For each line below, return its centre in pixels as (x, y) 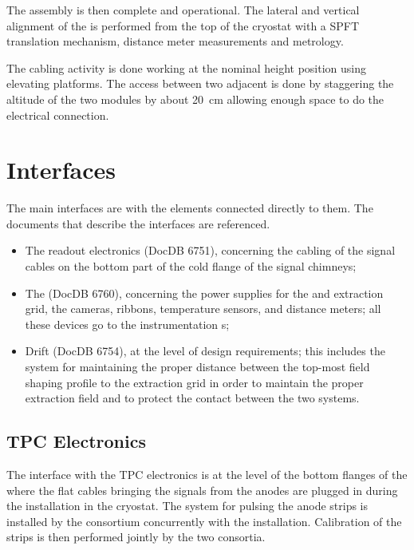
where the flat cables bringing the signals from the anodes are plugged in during (202, 490)
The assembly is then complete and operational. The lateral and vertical (183, 10)
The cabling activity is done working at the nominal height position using (187, 67)
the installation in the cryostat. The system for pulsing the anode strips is (187, 506)
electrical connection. (58, 115)
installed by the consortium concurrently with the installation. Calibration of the (204, 521)
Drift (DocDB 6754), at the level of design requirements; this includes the (205, 351)
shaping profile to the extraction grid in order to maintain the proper (194, 382)
